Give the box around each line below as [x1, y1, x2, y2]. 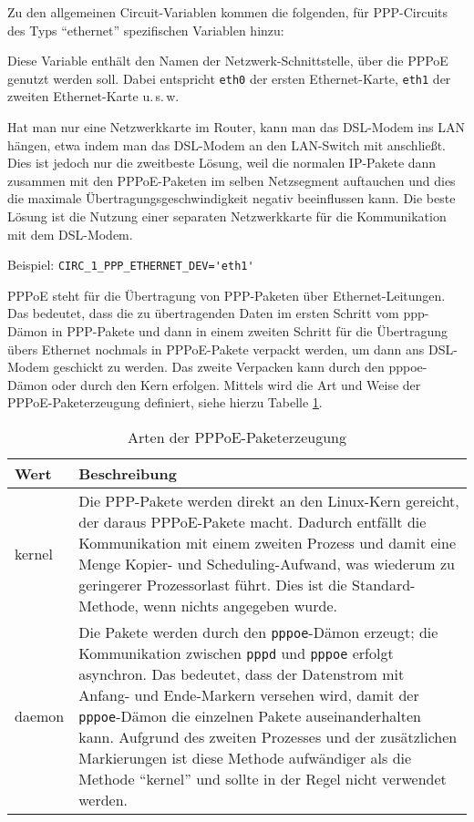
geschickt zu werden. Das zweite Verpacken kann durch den [53, 357, 385, 376]
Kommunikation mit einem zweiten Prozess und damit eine [78, 532, 456, 553]
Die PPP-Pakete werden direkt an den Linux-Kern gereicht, [78, 490, 459, 511]
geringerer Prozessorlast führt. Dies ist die [78, 574, 347, 595]
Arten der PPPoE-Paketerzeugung [128, 426, 346, 447]
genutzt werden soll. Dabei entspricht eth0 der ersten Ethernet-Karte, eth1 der [7, 68, 451, 87]
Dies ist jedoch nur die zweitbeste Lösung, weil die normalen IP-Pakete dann [7, 153, 437, 172]
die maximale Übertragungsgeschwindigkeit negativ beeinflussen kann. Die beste [7, 189, 456, 208]
